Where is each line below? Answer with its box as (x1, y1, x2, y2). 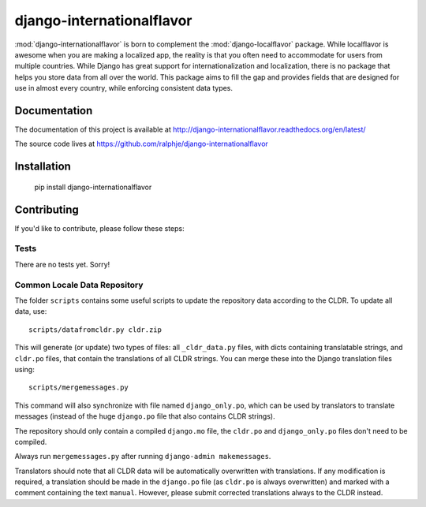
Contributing (14, 203, 79, 216)
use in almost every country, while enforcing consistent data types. (14, 84, 233, 93)
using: (14, 364, 35, 374)
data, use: (14, 307, 47, 316)
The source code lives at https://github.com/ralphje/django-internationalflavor (14, 139, 268, 149)
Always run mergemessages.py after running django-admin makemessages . (14, 452, 271, 461)
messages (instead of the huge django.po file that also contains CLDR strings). (14, 412, 275, 421)
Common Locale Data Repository (14, 279, 144, 290)
